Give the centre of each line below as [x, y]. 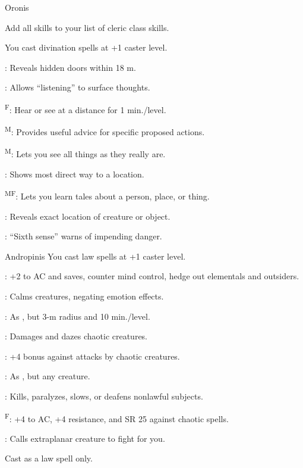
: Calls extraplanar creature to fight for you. [85, 438]
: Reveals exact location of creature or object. [88, 216]
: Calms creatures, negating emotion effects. [84, 296]
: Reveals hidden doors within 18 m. [70, 67]
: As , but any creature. [48, 376]
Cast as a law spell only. [49, 458]
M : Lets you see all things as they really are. [85, 153]
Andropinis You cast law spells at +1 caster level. [95, 256]
